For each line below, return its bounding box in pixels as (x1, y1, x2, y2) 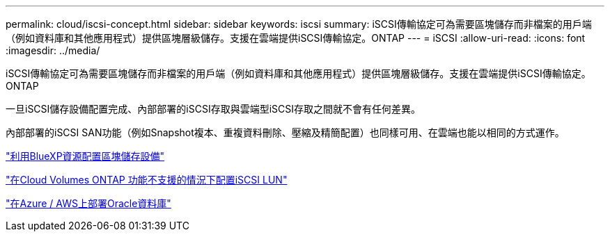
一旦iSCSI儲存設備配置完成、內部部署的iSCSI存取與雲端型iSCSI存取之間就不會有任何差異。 (6, 103, 421, 115)
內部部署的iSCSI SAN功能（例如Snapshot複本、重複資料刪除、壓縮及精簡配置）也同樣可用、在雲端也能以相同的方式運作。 (6, 126, 565, 138)
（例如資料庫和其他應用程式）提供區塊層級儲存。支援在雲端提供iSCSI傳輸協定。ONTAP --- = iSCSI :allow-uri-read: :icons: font (6, 32, 586, 44)
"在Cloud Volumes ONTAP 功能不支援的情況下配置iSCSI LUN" (6, 174, 288, 186)
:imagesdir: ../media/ (6, 44, 100, 56)
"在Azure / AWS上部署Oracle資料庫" (6, 197, 171, 209)
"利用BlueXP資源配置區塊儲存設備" (6, 150, 165, 162)
